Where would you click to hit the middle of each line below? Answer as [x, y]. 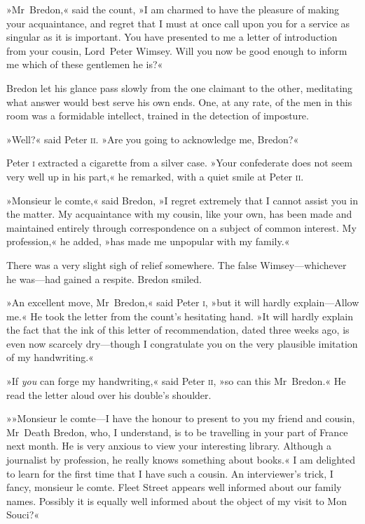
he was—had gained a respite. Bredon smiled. [104, 279]
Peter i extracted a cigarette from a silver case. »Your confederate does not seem [179, 163]
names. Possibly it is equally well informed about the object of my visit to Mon [177, 500]
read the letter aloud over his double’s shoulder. [109, 394]
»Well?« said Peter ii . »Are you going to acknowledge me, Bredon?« [153, 139]
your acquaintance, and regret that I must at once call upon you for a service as [178, 23]
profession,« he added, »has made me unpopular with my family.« [148, 241]
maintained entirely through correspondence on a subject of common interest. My [181, 227]
